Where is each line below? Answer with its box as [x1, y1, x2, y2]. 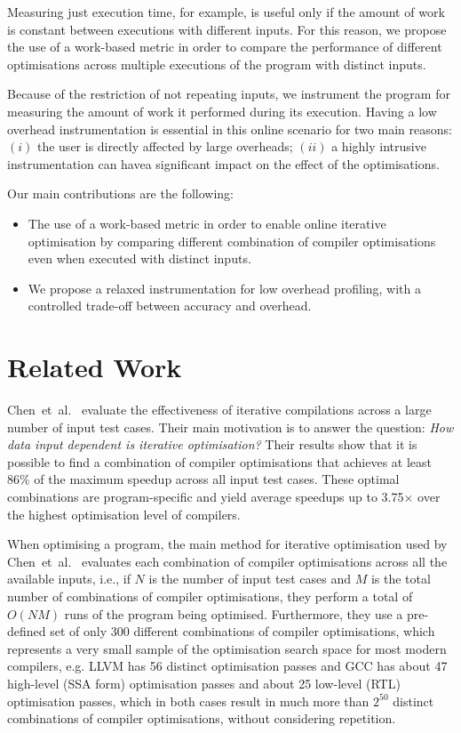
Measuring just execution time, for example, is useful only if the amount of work [7, 3, 445, 20]
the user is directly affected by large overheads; [36, 137, 293, 156]
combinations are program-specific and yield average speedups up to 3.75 [7, 487, 404, 505]
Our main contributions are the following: [7, 184, 234, 203]
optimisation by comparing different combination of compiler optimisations [28, 231, 436, 250]
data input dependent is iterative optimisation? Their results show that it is [7, 435, 417, 454]
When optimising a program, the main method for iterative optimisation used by [7, 535, 448, 553]
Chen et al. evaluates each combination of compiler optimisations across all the [7, 552, 448, 570]
